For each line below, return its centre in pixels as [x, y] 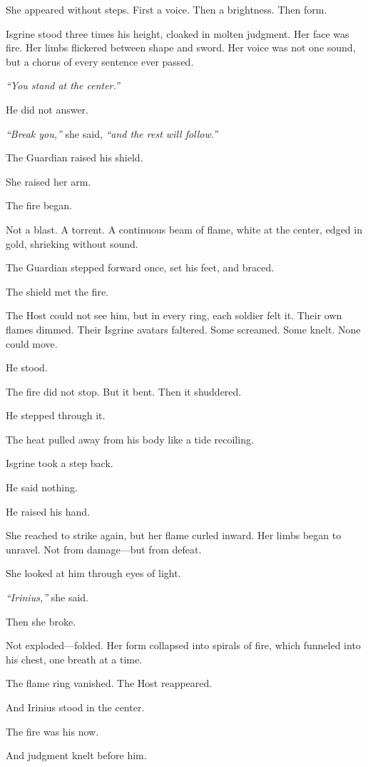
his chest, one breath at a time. [74, 659]
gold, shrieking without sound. [72, 243]
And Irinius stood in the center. [75, 707]
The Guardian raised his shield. [75, 157]
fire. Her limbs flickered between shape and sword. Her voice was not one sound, [181, 47]
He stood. [27, 367]
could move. [32, 343]
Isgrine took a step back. [60, 463]
